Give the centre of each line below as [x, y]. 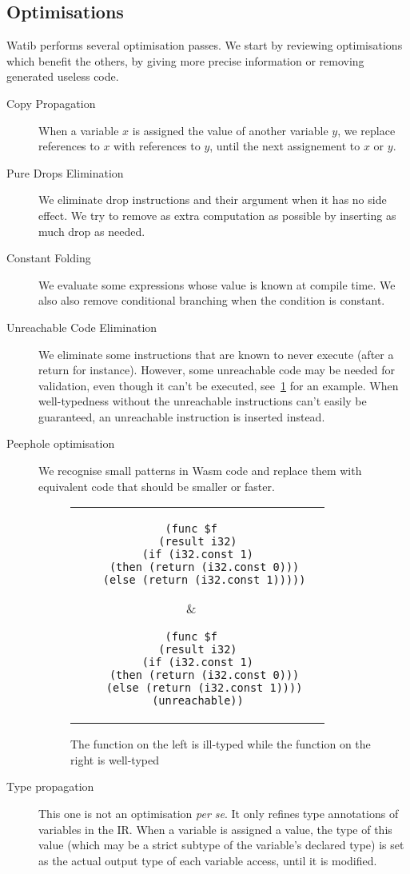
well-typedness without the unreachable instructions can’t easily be [203, 401]
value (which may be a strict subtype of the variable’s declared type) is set [221, 845]
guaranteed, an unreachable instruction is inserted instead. [182, 416]
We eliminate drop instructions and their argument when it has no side [213, 200]
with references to [157, 146]
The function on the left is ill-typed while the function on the [221, 744]
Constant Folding [49, 258]
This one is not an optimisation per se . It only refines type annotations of [219, 814]
